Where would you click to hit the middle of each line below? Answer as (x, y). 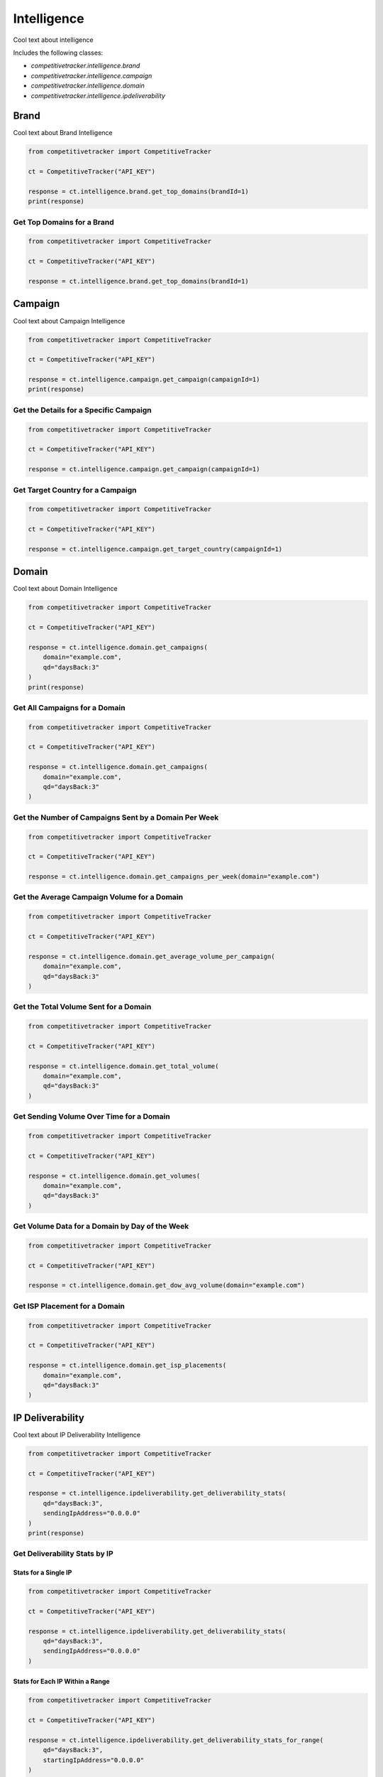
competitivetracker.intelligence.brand (85, 66)
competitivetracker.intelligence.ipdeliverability (98, 95)
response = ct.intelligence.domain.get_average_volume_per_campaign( (151, 956)
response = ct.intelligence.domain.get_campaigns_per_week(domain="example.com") (174, 877)
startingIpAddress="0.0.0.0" (94, 1760)
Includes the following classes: (58, 53)
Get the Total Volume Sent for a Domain (82, 1007)
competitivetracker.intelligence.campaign (91, 75)
